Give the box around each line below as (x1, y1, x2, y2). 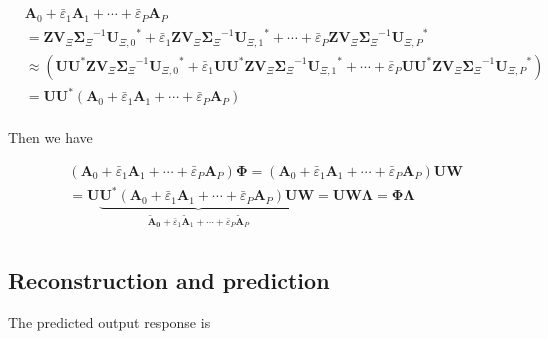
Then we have (8, 127, 93, 148)
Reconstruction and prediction (8, 265, 330, 296)
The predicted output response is (8, 312, 211, 333)
